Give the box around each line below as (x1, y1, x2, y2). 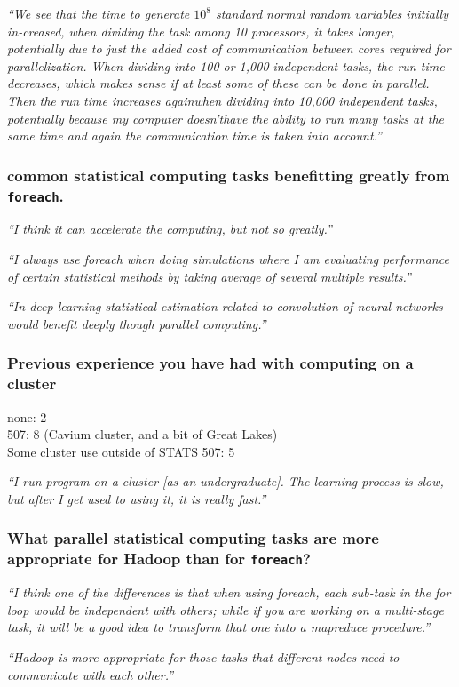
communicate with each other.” (7, 665, 174, 683)
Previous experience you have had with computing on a (7, 352, 414, 374)
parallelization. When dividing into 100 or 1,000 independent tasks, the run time (7, 56, 445, 75)
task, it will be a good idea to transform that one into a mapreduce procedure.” (7, 618, 431, 636)
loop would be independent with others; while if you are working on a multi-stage (7, 600, 444, 619)
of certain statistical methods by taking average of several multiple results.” (7, 267, 411, 285)
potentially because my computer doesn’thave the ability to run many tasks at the (7, 108, 445, 127)
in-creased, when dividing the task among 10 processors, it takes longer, (7, 21, 395, 40)
